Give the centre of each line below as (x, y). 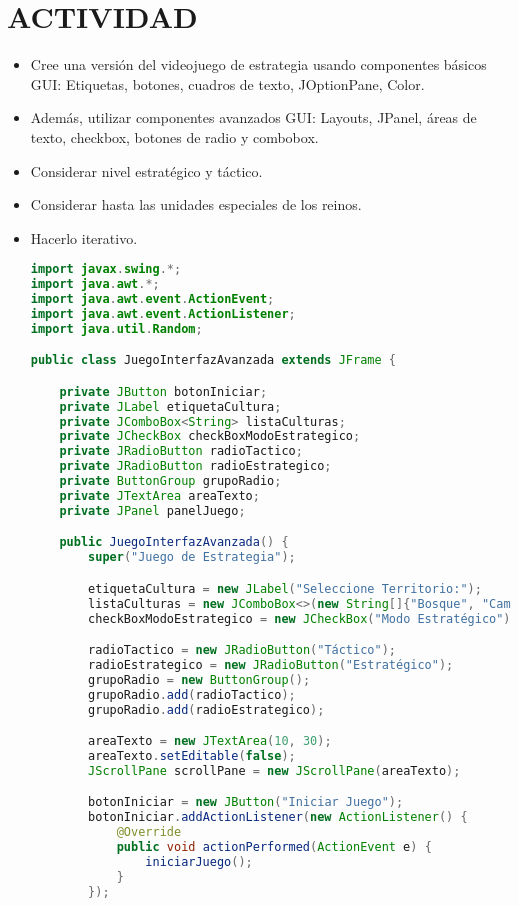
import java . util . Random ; (116, 328)
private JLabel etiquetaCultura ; (170, 406)
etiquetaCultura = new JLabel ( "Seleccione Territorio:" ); (285, 588)
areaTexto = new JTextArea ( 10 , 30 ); (210, 741)
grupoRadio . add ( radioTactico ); (192, 694)
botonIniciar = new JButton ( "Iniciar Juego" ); (246, 802)
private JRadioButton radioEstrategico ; (195, 466)
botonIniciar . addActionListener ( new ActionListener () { (278, 817)
